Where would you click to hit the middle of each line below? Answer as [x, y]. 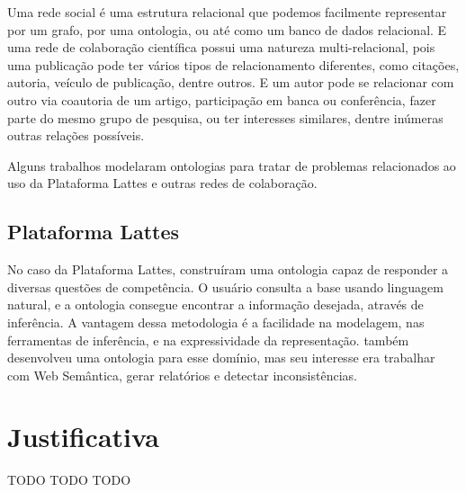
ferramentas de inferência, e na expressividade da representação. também [208, 340]
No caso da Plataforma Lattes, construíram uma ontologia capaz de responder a [228, 269]
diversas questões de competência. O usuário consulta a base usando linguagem [225, 286]
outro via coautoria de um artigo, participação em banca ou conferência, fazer [222, 99]
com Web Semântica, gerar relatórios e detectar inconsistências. [182, 375]
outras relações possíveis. [76, 135]
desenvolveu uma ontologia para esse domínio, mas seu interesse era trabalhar [221, 358]
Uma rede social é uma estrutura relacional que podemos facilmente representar [227, 12]
